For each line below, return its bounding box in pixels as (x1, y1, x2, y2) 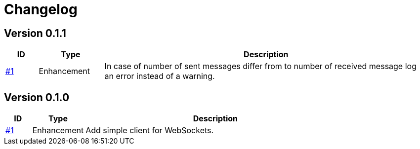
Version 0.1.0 (4, 91, 70, 104)
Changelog (4, 1, 78, 18)
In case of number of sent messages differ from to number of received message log (104, 61, 417, 72)
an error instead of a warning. (104, 71, 215, 81)
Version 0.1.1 (4, 27, 66, 39)
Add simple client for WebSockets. (85, 125, 214, 136)
